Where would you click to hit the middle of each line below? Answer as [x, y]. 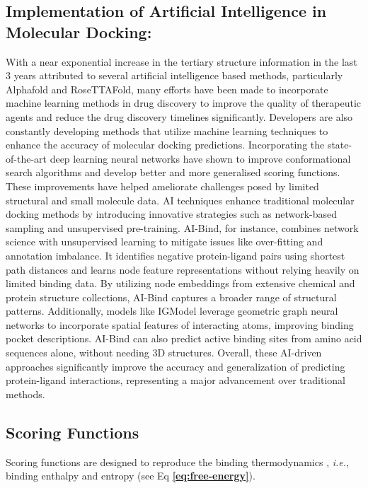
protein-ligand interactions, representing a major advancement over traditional [176, 380]
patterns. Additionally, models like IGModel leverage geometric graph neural [172, 311]
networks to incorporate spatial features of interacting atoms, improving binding [180, 324]
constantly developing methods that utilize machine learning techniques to [167, 130]
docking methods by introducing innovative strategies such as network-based [172, 214]
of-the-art [26, 158]
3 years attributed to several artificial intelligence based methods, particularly [174, 75]
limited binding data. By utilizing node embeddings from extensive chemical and [180, 283]
